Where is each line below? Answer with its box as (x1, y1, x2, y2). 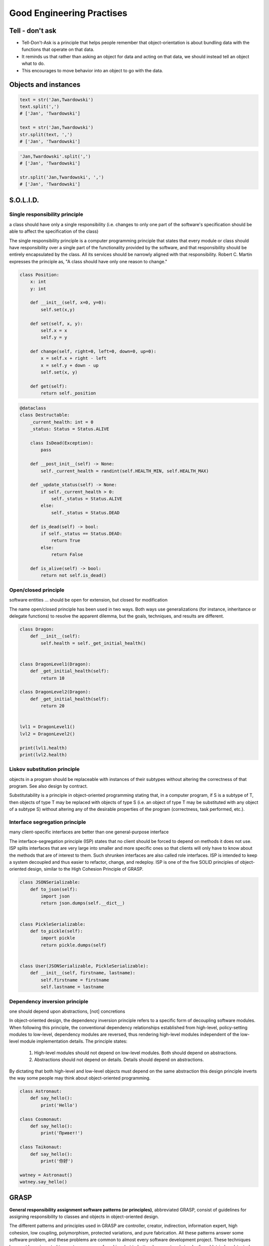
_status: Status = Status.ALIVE (30, 426, 110, 432)
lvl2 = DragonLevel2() (19, 731, 75, 737)
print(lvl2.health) (19, 752, 67, 758)
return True (51, 538, 81, 543)
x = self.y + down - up (40, 362, 99, 368)
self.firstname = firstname (40, 977, 110, 983)
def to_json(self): (30, 886, 78, 892)
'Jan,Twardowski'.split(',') (19, 154, 91, 159)
